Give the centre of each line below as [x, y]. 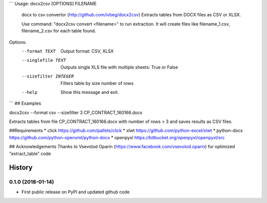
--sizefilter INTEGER [48, 76]
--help [29, 92]
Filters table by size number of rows [97, 83]
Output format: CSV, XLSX [87, 51]
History [21, 168]
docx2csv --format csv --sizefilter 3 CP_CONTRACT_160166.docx [76, 112]
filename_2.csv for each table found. [59, 31]
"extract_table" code [30, 154]
